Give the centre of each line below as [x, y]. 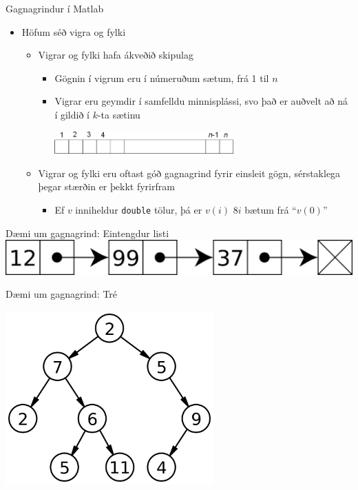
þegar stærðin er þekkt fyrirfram [106, 186]
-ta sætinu [119, 114]
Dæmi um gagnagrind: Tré [62, 294]
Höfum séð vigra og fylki [74, 31]
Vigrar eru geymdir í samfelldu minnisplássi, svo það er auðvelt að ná [201, 101]
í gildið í [72, 114]
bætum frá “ [271, 209]
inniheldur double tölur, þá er [139, 209]
